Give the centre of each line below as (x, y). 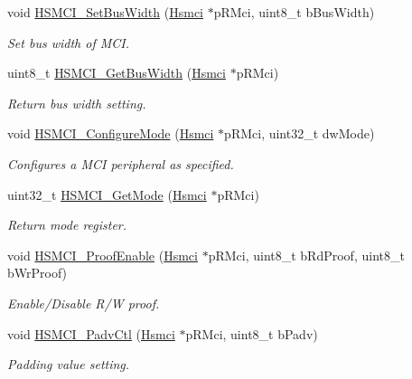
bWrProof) (37, 273)
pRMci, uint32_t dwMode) (300, 133)
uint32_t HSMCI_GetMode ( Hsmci (107, 194)
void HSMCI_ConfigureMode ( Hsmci (111, 133)
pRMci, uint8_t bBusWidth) (294, 12)
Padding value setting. (69, 364)
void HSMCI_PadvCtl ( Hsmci (91, 333)
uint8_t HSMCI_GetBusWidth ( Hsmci (117, 73)
